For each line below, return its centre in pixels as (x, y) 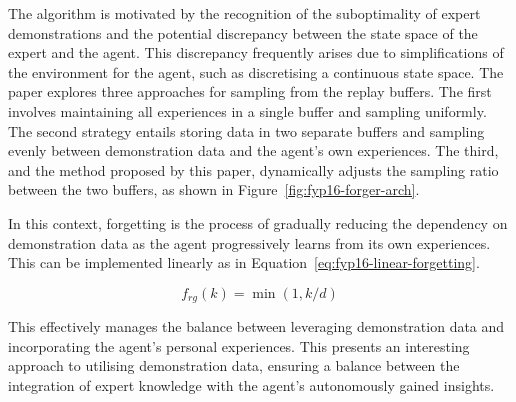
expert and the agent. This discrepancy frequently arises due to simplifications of (256, 52)
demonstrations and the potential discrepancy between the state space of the (243, 32)
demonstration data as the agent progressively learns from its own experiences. (249, 242)
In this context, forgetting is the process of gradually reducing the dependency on (258, 222)
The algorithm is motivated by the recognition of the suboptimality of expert (244, 13)
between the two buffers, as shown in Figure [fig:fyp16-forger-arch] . (214, 189)
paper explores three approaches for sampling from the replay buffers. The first (250, 91)
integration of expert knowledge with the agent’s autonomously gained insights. (251, 384)
